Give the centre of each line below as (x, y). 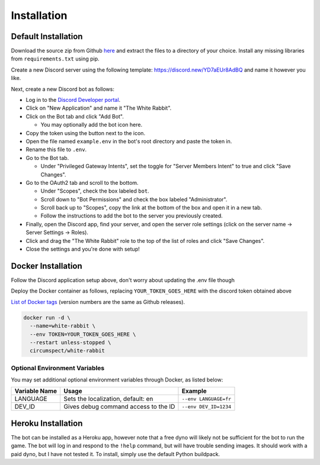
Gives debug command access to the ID (119, 407)
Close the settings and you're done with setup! (83, 249)
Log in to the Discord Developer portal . (73, 100)
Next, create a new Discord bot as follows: (63, 89)
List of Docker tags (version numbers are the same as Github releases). (98, 302)
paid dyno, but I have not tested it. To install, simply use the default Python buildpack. (116, 454)
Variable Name (36, 391)
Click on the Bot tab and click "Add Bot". (75, 116)
